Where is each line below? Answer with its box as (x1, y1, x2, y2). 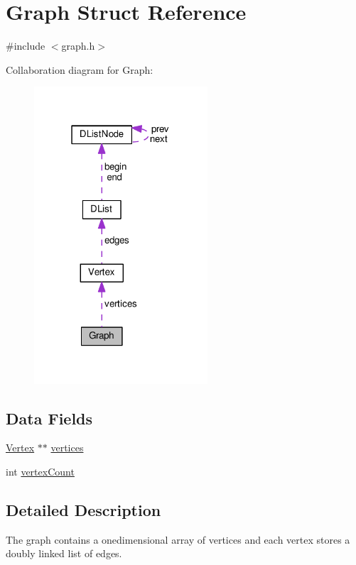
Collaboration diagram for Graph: (6, 62, 153, 77)
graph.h (61, 38, 95, 53)
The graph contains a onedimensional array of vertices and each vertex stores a (6, 532, 350, 547)
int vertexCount (6, 464, 75, 479)
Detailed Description (6, 499, 161, 521)
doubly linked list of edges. (6, 546, 122, 561)
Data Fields (6, 407, 93, 429)
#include (6, 38, 45, 53)
